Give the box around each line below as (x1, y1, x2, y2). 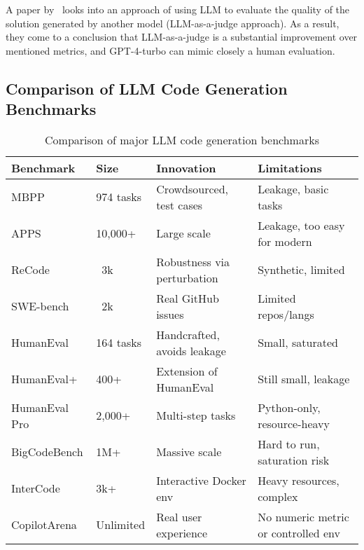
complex (258, 488, 298, 504)
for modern (258, 233, 312, 249)
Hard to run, (258, 435, 320, 452)
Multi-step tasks (156, 407, 236, 424)
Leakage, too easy (258, 216, 345, 233)
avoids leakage (156, 342, 226, 359)
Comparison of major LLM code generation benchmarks (45, 131, 319, 148)
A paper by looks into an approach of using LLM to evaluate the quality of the (6, 2, 350, 16)
